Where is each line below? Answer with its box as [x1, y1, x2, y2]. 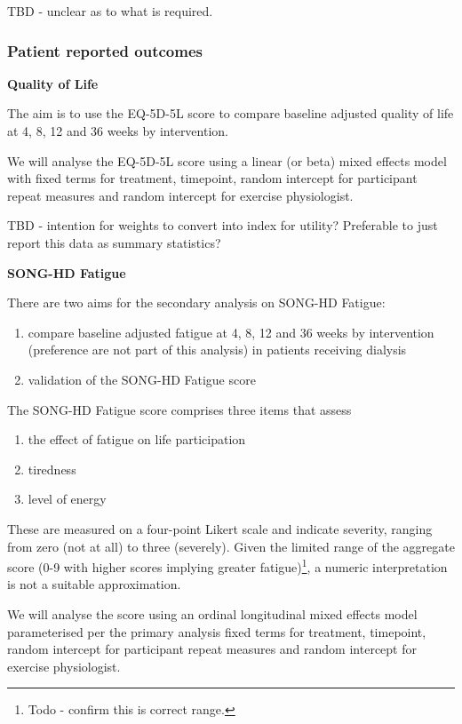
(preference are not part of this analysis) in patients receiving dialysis [28, 340, 407, 359]
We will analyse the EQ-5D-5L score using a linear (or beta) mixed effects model [7, 151, 447, 170]
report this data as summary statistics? [7, 233, 221, 251]
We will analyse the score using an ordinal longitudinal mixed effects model [7, 604, 418, 623]
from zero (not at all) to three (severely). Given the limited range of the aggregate [7, 537, 455, 555]
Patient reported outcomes [7, 39, 203, 61]
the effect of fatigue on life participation [28, 430, 246, 449]
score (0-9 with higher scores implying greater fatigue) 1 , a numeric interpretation [7, 555, 448, 576]
